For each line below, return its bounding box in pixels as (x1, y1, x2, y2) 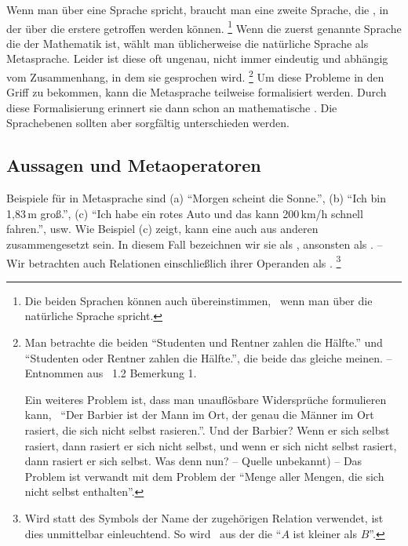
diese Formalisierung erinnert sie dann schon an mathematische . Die (6, 99, 337, 115)
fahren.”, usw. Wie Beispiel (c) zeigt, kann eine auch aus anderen (6, 220, 319, 237)
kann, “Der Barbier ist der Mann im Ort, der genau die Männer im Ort (24, 406, 374, 423)
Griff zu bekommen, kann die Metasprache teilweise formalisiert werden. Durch (6, 84, 387, 100)
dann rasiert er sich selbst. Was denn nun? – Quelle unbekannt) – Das (24, 453, 362, 469)
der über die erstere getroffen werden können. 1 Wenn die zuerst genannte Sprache (6, 17, 402, 36)
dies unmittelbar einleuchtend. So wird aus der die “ (24, 525, 282, 541)
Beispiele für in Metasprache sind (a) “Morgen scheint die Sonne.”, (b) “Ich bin (6, 190, 387, 206)
